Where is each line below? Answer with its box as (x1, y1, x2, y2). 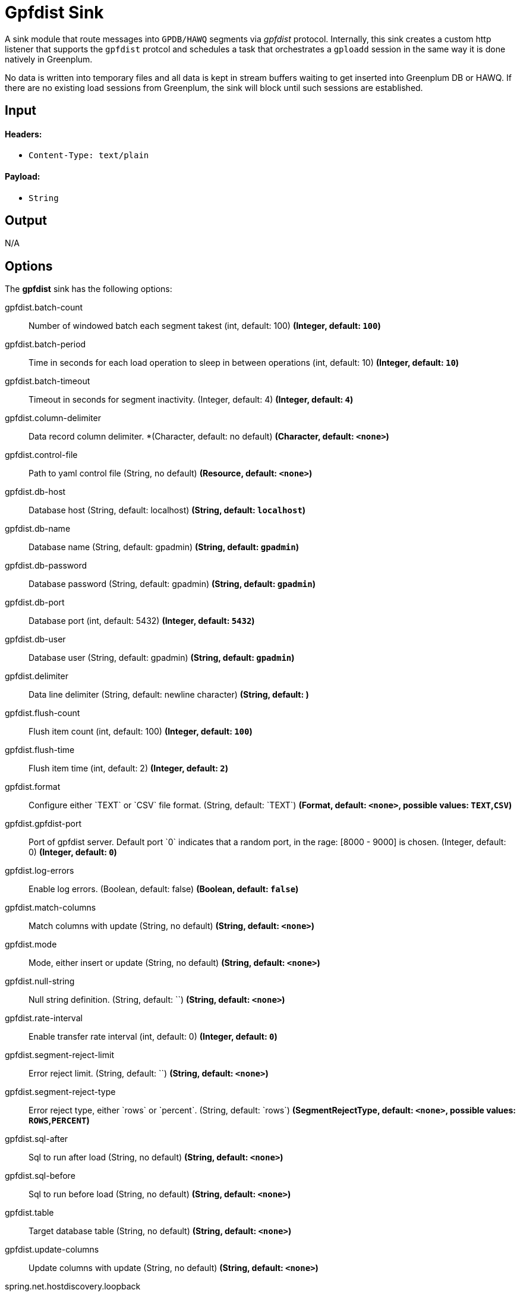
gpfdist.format (5, 782, 61, 792)
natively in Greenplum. (5, 54, 93, 64)
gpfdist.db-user (5, 634, 66, 645)
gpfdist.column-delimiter (5, 413, 101, 423)
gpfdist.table (5, 1207, 54, 1218)
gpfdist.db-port (5, 597, 65, 608)
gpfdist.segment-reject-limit (5, 1050, 114, 1060)
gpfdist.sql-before (5, 1171, 75, 1181)
